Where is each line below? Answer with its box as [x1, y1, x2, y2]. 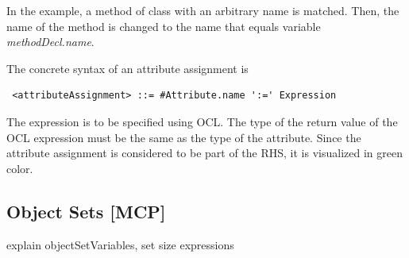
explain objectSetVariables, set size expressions [6, 236, 234, 252]
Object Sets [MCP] [6, 198, 166, 223]
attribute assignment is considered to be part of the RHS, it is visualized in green [6, 144, 403, 161]
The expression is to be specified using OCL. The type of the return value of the [6, 113, 398, 129]
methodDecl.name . [6, 33, 95, 50]
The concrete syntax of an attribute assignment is [6, 60, 249, 76]
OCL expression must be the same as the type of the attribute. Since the [6, 129, 361, 145]
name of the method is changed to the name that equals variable [6, 17, 321, 34]
